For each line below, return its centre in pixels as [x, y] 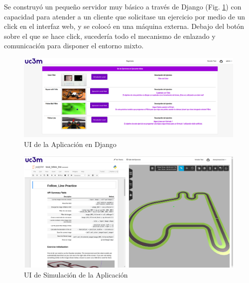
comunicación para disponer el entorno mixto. [74, 46]
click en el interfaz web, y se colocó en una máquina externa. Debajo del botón [124, 26]
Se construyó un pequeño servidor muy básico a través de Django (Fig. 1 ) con [123, 6]
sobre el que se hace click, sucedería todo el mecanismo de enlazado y [110, 36]
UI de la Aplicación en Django [70, 144]
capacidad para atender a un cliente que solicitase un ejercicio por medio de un [125, 16]
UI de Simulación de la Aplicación [76, 274]
